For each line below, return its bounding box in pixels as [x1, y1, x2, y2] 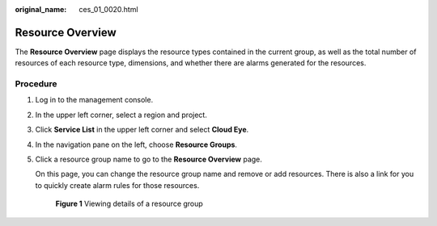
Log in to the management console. [35, 95, 154, 105]
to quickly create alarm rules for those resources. [35, 180, 200, 190]
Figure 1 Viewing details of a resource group [55, 199, 204, 209]
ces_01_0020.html [78, 5, 138, 14]
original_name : [15, 5, 67, 14]
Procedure [15, 78, 57, 90]
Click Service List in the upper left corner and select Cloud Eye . [35, 125, 249, 135]
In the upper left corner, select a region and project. [35, 110, 208, 119]
